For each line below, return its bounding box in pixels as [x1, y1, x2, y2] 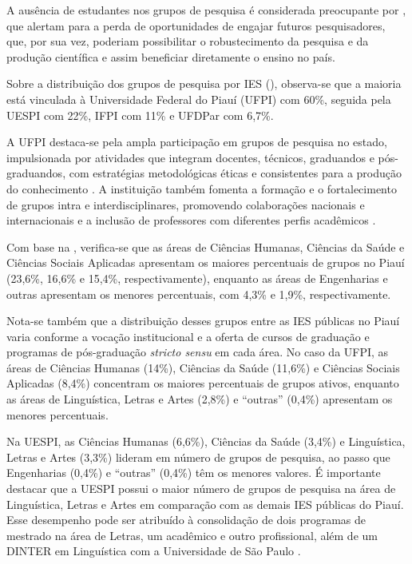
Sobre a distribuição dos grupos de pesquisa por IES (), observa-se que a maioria [6, 75, 402, 92]
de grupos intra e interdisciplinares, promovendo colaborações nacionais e [6, 196, 365, 212]
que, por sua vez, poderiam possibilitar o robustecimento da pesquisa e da [6, 33, 369, 50]
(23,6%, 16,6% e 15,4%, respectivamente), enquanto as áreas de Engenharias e [6, 269, 388, 286]
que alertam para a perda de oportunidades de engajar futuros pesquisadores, [6, 17, 386, 34]
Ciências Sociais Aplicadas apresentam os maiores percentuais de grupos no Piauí [6, 254, 405, 271]
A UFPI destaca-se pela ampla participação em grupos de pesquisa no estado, [6, 133, 387, 150]
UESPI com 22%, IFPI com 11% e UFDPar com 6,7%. [6, 106, 274, 123]
